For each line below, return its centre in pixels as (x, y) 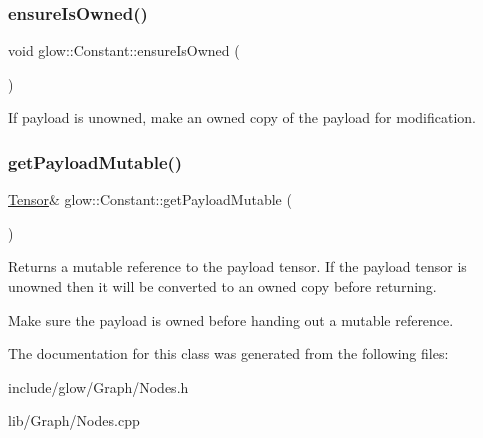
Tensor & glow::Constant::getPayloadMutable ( (150, 199)
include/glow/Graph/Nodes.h (98, 386)
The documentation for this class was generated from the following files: (228, 353)
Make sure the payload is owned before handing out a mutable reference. (231, 319)
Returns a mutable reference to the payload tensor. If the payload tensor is (237, 266)
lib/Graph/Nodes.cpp (74, 420)
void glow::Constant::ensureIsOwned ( (124, 50)
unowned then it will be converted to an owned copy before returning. (222, 286)
